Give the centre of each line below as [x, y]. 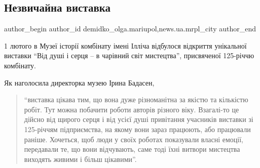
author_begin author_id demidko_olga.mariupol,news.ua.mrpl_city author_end [130, 29]
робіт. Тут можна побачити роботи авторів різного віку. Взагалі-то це [132, 109]
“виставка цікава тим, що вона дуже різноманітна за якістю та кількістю [136, 99]
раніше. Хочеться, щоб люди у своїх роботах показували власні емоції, [134, 139]
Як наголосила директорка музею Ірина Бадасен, [79, 82]
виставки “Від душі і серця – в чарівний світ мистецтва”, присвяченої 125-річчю [129, 55]
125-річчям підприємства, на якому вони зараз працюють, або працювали [137, 129]
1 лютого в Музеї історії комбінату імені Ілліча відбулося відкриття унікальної [125, 45]
